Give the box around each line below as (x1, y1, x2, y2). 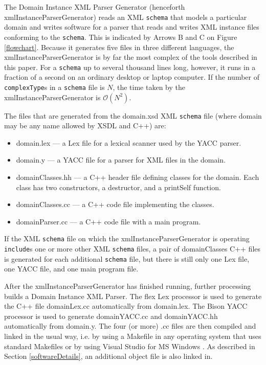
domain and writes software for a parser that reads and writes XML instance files (4, 21, 259, 32)
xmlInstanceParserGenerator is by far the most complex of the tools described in (4, 52, 257, 62)
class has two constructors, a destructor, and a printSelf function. (16, 181, 221, 192)
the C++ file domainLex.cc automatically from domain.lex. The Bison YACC (4, 301, 248, 311)
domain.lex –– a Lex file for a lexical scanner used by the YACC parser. (16, 137, 241, 148)
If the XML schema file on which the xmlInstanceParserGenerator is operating (4, 233, 250, 244)
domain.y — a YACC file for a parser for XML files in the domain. (16, 154, 226, 165)
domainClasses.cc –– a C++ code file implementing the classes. (16, 199, 214, 210)
